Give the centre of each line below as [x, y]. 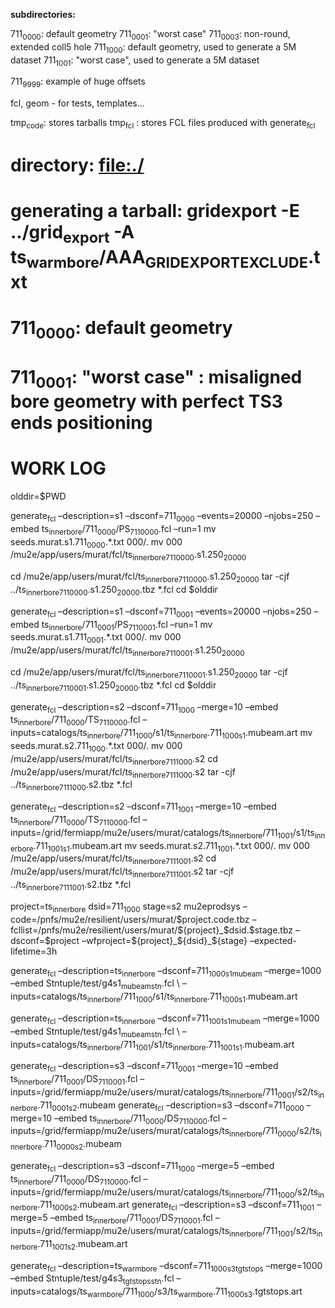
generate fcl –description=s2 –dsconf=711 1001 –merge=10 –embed [143, 807]
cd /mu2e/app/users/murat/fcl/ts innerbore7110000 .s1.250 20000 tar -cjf [150, 577]
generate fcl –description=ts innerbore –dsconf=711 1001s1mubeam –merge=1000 [165, 1019]
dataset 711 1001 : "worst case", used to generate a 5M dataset [135, 61]
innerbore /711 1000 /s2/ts [274, 1192]
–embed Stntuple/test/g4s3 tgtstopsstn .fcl [92, 1279]
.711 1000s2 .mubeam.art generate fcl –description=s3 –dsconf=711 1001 [176, 1206]
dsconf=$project [45, 940]
